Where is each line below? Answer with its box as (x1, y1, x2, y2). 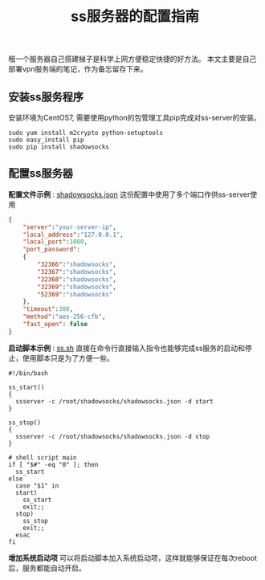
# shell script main (8, 453, 78, 462)
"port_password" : (22, 246, 81, 254)
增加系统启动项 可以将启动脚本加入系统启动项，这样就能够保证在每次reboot (8, 553, 258, 562)
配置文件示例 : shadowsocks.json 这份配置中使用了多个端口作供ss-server (8, 190, 251, 199)
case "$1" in (15, 481, 59, 490)
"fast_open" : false (22, 321, 88, 329)
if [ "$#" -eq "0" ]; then (8, 460, 99, 468)
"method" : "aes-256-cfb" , (22, 312, 106, 321)
